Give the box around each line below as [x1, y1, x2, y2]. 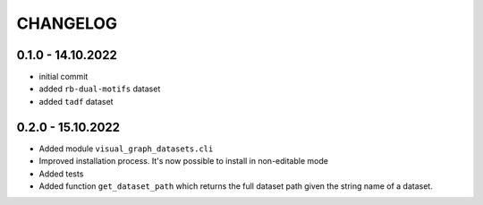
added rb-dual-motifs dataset [38, 83, 161, 94]
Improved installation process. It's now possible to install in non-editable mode [38, 156, 328, 167]
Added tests [38, 168, 84, 179]
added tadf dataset [38, 96, 114, 107]
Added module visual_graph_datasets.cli [38, 143, 214, 154]
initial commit [38, 72, 89, 82]
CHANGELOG [16, 13, 118, 33]
